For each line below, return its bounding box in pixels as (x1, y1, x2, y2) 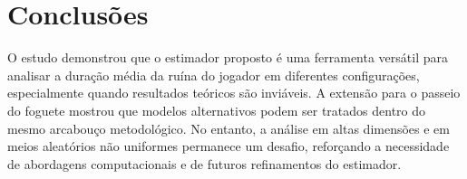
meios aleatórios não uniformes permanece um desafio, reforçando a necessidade (7, 137, 450, 155)
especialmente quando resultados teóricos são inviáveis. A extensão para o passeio (7, 83, 461, 102)
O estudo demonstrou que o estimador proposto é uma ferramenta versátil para (7, 48, 448, 67)
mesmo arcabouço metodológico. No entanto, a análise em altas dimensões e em (7, 118, 450, 137)
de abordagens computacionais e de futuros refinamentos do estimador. (7, 154, 402, 173)
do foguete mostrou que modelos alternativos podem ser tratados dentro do (7, 100, 426, 119)
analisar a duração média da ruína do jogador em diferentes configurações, (7, 65, 420, 84)
